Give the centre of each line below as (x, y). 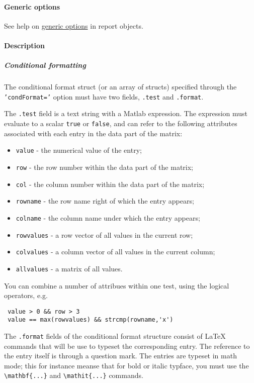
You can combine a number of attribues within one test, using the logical (117, 285)
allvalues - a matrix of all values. (69, 268)
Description (25, 45)
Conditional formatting (45, 65)
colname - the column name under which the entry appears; (108, 217)
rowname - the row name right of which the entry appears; (105, 201)
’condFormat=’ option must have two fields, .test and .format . (104, 96)
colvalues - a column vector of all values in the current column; (115, 252)
